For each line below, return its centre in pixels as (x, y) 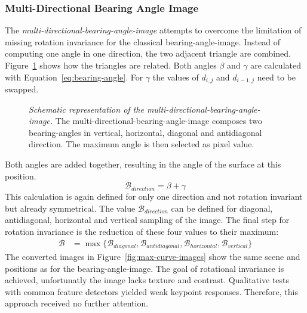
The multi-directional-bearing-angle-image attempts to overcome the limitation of (153, 30)
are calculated (276, 65)
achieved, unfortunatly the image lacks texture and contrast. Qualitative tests (147, 280)
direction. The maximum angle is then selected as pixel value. (142, 144)
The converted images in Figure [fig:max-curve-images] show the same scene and (153, 257)
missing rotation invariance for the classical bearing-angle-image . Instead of (142, 41)
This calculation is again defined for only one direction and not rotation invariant (154, 196)
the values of (176, 77)
